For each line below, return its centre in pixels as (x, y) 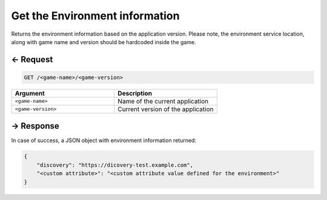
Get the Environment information (95, 16)
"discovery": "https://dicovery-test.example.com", (115, 165)
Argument (30, 93)
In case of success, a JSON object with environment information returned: (104, 140)
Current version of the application (166, 109)
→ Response (35, 126)
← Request (32, 60)
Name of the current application (163, 101)
